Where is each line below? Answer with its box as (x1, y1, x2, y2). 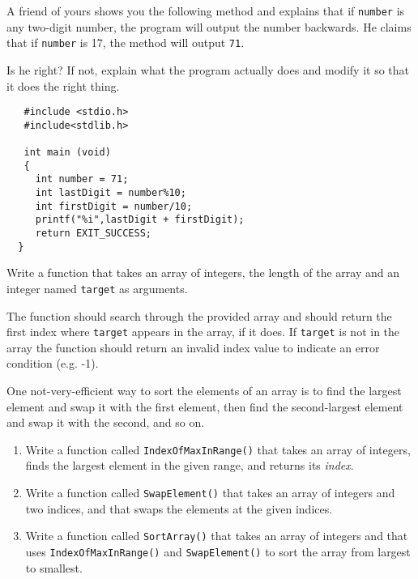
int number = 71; (35, 173, 129, 185)
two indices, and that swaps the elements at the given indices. (25, 500, 333, 517)
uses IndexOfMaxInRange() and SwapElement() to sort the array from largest (25, 543, 411, 560)
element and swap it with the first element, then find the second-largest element (6, 398, 403, 415)
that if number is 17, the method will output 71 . (6, 34, 245, 51)
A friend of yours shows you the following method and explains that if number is (6, 2, 405, 19)
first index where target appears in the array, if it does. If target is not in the (6, 323, 400, 340)
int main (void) (23, 147, 111, 159)
